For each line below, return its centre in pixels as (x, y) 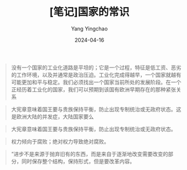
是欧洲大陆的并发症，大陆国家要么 (52, 116)
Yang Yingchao (89, 28)
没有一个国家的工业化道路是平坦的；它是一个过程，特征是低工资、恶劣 (96, 67)
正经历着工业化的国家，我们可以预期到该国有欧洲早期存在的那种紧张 (93, 89)
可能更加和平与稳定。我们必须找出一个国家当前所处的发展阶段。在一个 (96, 82)
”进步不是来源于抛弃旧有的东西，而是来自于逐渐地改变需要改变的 (89, 154)
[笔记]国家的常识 (89, 12)
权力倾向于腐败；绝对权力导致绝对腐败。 (60, 141)
